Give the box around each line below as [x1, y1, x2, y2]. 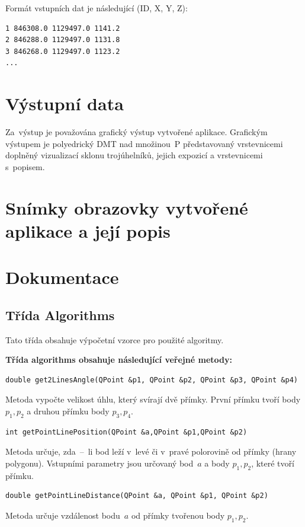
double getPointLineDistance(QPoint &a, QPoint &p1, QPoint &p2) [5, 491, 268, 500]
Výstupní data [5, 91, 124, 116]
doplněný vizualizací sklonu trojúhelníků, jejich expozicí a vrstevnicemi [5, 149, 263, 161]
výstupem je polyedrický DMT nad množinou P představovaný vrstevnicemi [5, 137, 283, 149]
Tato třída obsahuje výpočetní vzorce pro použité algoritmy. [5, 333, 224, 346]
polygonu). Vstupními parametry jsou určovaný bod [5, 456, 194, 469]
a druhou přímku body [27, 404, 110, 417]
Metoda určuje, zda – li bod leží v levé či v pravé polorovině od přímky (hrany [5, 445, 297, 458]
